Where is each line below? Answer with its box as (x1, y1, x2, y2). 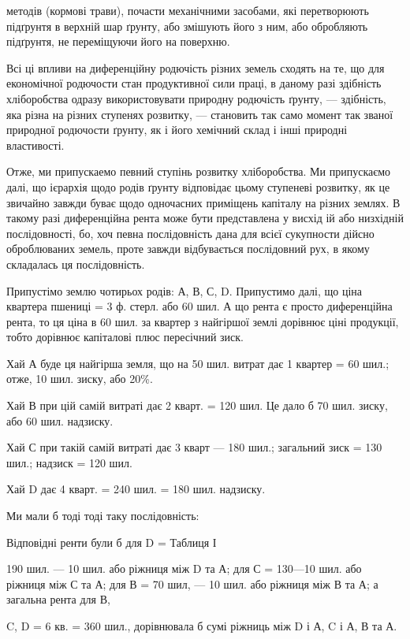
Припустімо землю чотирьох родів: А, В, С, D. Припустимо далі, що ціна (6, 282, 363, 299)
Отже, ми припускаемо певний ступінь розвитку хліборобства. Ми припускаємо (6, 163, 391, 180)
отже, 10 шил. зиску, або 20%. (6, 370, 153, 387)
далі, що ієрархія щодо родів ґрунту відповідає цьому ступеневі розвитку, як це (6, 178, 390, 195)
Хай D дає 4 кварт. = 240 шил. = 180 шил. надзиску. (6, 481, 266, 497)
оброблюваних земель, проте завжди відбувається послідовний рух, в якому (6, 240, 370, 257)
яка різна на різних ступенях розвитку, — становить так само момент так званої (6, 106, 393, 122)
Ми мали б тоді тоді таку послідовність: (6, 507, 199, 524)
